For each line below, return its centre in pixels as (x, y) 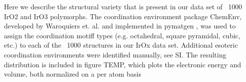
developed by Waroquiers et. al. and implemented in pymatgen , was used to (120, 26)
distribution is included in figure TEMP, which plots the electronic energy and (123, 64)
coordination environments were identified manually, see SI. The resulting (115, 54)
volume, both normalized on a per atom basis (73, 74)
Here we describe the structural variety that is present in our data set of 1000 (123, 6)
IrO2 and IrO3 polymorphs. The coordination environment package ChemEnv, (123, 16)
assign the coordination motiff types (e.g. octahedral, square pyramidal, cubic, (122, 35)
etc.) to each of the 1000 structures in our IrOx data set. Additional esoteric (121, 45)
